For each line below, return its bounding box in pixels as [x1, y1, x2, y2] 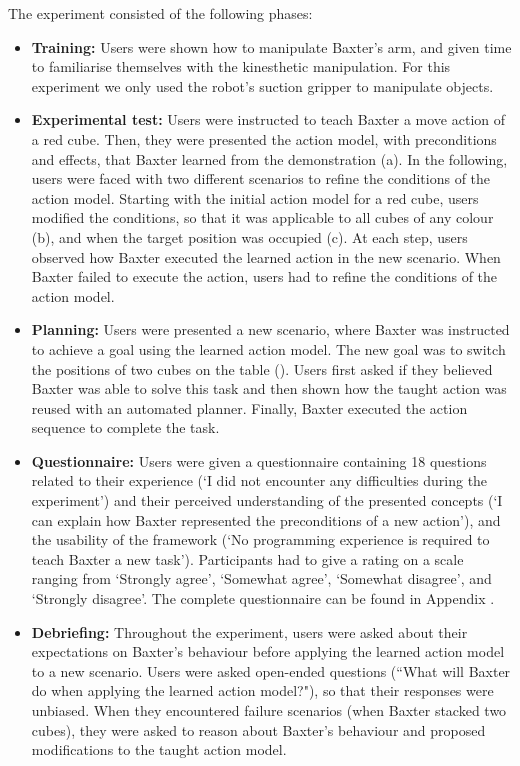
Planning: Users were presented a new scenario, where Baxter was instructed [31, 319, 510, 340]
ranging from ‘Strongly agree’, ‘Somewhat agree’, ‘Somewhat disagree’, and [31, 568, 492, 589]
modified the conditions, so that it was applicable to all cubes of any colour [31, 207, 494, 228]
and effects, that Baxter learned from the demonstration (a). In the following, [31, 148, 508, 169]
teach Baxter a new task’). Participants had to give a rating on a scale [31, 548, 464, 569]
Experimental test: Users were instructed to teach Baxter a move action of [31, 109, 506, 130]
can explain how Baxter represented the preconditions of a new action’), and [31, 509, 501, 530]
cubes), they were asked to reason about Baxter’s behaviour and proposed [31, 719, 486, 740]
